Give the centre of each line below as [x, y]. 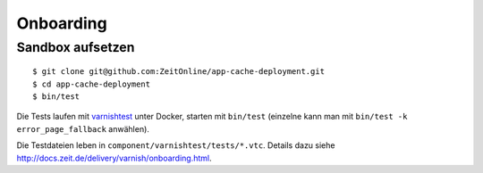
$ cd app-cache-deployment [92, 84]
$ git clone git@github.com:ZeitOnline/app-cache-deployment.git [179, 72]
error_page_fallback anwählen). [83, 128]
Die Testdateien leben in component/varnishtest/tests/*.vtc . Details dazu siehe [176, 145]
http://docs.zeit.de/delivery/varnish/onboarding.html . [114, 158]
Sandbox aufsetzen [76, 47]
